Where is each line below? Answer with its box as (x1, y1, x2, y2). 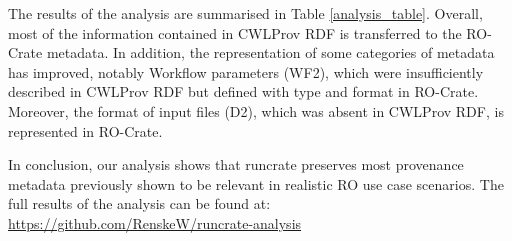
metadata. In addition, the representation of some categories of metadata (46, 42, 495, 63)
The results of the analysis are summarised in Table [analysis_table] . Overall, (8, 3, 483, 23)
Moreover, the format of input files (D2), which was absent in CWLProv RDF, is (8, 100, 504, 121)
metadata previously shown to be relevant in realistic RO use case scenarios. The (8, 173, 504, 194)
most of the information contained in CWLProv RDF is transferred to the (8, 22, 462, 43)
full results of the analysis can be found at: (8, 193, 271, 214)
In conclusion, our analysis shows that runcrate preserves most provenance (8, 154, 464, 175)
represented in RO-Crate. (8, 120, 163, 141)
